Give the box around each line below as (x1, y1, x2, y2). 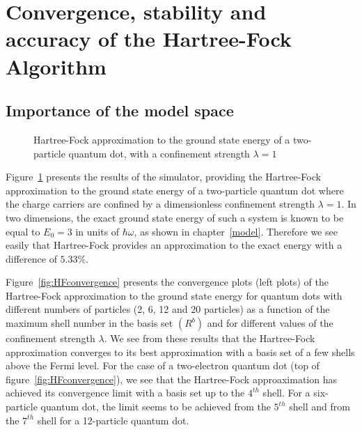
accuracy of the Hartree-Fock (6, 24, 292, 53)
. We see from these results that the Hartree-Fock (104, 331, 315, 346)
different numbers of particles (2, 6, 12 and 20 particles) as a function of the (6, 302, 330, 316)
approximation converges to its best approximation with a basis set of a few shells (6, 344, 355, 359)
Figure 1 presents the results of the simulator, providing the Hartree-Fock (6, 169, 321, 184)
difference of (6, 251, 57, 265)
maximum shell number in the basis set (6, 316, 173, 330)
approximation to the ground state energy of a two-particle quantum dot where (6, 183, 344, 197)
